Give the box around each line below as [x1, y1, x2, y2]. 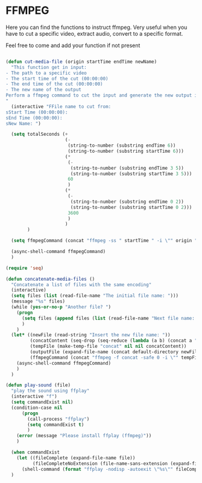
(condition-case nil [11, 405, 63, 411]
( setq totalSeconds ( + [11, 131, 68, 138]
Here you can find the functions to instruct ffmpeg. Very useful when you [5, 24, 188, 31]
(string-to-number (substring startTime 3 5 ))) [70, 170, 192, 177]
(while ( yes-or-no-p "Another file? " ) [11, 304, 112, 310]
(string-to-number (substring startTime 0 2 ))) [70, 204, 192, 210]
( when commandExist [11, 449, 60, 456]
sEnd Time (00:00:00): [5, 115, 63, 121]
